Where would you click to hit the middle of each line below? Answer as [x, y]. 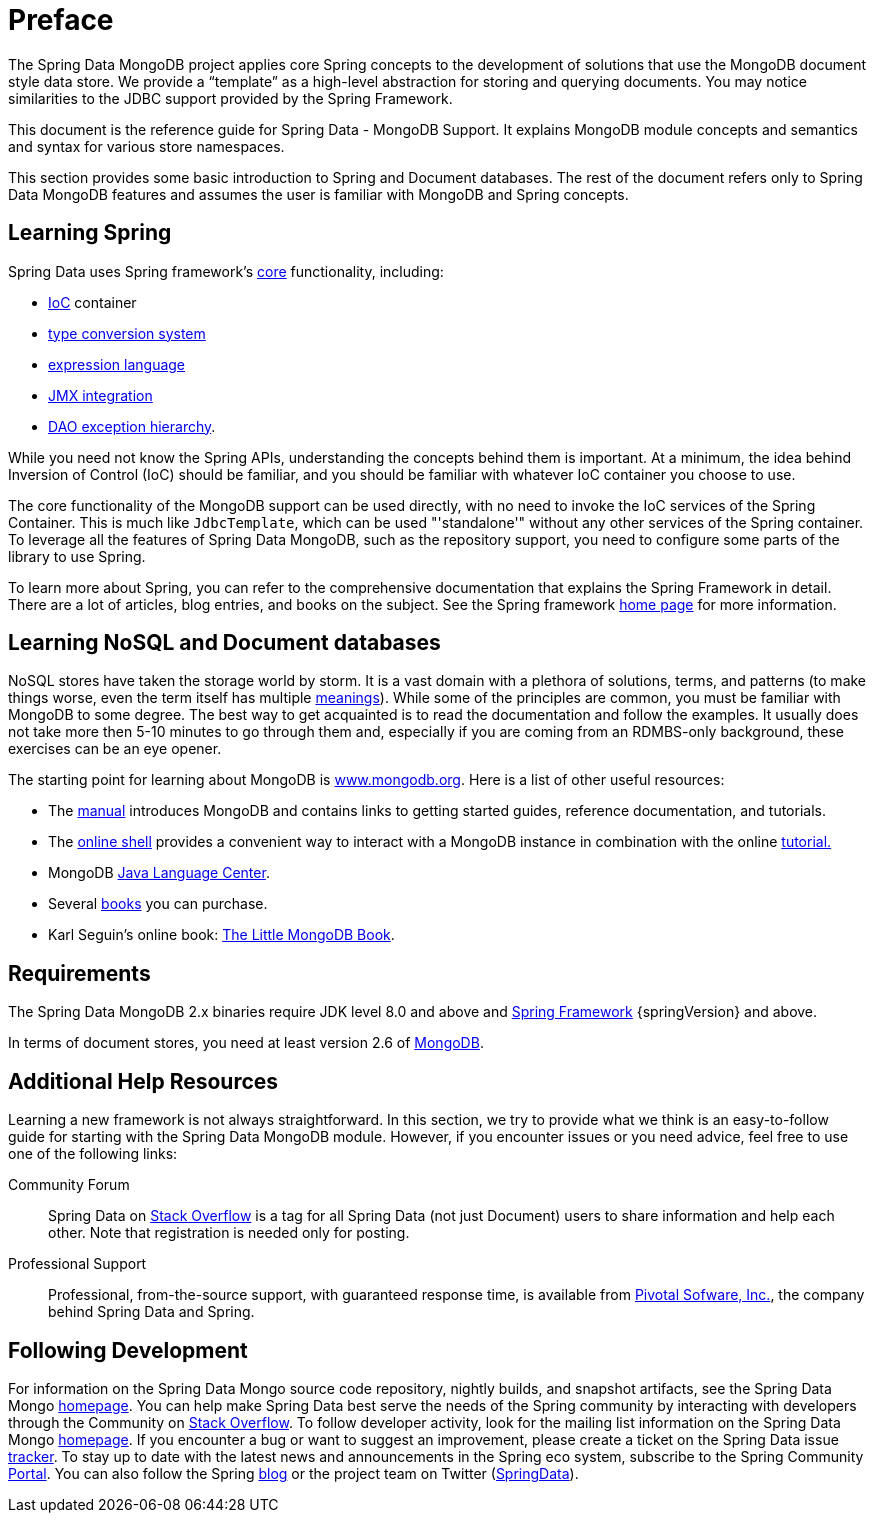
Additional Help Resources [143, 1081]
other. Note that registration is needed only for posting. [229, 1233]
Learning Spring [90, 233]
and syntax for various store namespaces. [146, 146]
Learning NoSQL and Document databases [224, 643]
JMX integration [100, 395]
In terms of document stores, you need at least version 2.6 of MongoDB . [246, 1043]
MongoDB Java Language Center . [159, 873]
